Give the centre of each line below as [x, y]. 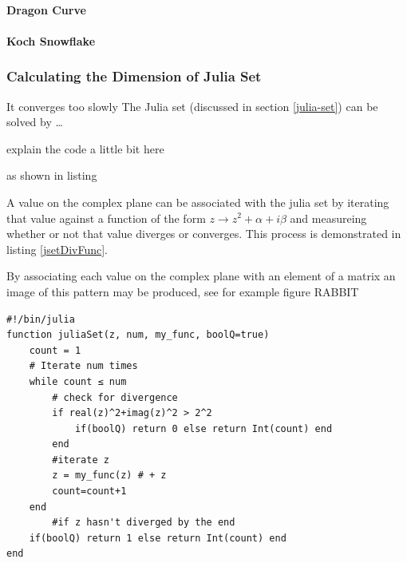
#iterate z [81, 460]
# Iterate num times [83, 366]
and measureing [328, 218]
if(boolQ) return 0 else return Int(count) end [203, 428]
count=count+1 [89, 492]
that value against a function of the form [106, 218]
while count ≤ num [78, 381]
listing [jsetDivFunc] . [57, 249]
